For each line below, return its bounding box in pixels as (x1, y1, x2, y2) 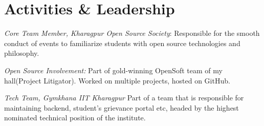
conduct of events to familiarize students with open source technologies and (4, 37, 240, 48)
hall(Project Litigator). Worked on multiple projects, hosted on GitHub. (4, 75, 230, 86)
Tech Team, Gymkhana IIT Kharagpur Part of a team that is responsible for (4, 92, 244, 103)
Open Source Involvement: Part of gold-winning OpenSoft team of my (4, 65, 223, 75)
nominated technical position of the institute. (4, 112, 146, 123)
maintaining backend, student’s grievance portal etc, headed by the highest (4, 102, 239, 113)
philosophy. (4, 48, 39, 58)
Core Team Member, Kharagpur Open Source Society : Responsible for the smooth (4, 28, 260, 38)
